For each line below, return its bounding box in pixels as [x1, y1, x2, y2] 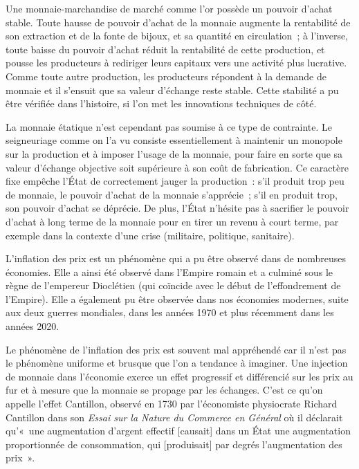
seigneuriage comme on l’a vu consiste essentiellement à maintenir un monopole [6, 133, 342, 147]
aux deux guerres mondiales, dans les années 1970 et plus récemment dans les [6, 305, 334, 320]
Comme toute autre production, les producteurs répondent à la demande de [6, 68, 326, 83]
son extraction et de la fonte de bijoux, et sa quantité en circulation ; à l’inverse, [6, 28, 349, 43]
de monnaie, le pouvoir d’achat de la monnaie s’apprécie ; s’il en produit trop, [6, 187, 338, 201]
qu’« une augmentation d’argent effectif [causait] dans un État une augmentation [6, 423, 351, 438]
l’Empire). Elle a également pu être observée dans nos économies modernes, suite [6, 291, 349, 306]
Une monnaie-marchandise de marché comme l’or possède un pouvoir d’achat [6, 1, 333, 15]
